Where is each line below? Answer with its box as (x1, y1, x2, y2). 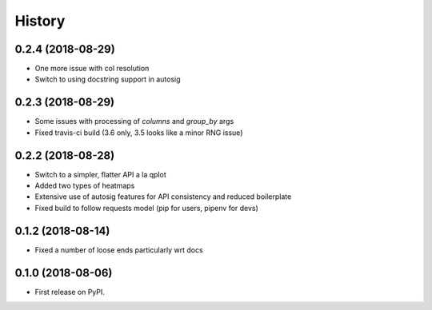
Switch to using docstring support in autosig (34, 74, 181, 84)
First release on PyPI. (34, 287, 106, 296)
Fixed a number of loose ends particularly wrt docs (34, 244, 203, 255)
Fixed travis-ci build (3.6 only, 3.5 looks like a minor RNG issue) (34, 128, 243, 137)
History (14, 12, 66, 30)
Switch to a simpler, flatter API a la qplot (34, 169, 167, 179)
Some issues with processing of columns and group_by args (34, 117, 234, 126)
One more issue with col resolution (34, 64, 150, 74)
